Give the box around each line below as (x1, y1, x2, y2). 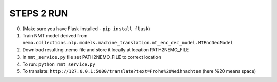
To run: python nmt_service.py (22, 61, 96, 67)
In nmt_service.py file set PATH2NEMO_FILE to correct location (22, 54, 162, 60)
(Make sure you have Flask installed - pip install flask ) (22, 25, 151, 32)
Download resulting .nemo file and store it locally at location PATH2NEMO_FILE (22, 46, 189, 53)
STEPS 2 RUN (9, 8, 68, 19)
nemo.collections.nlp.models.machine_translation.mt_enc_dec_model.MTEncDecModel (22, 40, 233, 46)
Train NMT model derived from (22, 32, 88, 38)
